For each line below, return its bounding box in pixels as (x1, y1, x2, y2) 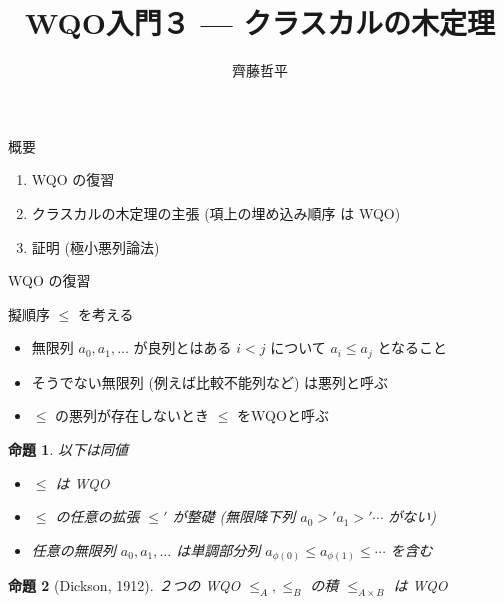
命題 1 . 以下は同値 (8, 438, 128, 459)
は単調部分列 (176, 539, 261, 560)
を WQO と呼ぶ (237, 405, 329, 426)
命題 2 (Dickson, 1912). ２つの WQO (8, 575, 241, 596)
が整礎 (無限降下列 (172, 506, 296, 527)
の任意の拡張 (55, 506, 140, 527)
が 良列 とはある (133, 337, 232, 358)
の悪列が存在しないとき (55, 405, 210, 426)
